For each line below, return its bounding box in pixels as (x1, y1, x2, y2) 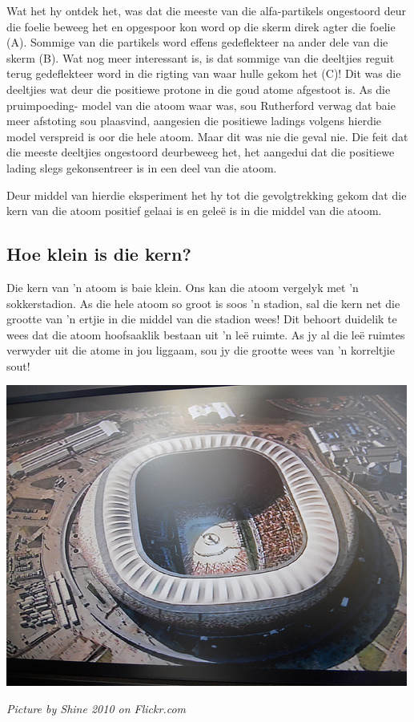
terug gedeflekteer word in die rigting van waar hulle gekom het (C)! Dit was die (6, 65, 401, 82)
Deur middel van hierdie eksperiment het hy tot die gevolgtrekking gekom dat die (6, 186, 407, 203)
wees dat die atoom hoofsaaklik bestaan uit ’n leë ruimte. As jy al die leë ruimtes (6, 326, 405, 343)
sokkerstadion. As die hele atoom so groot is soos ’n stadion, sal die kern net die (6, 294, 400, 311)
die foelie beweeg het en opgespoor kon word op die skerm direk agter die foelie (6, 18, 396, 34)
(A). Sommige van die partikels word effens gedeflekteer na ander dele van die (6, 34, 388, 51)
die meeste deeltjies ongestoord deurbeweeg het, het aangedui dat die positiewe (6, 144, 395, 160)
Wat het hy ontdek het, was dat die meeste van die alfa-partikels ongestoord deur (6, 2, 406, 18)
